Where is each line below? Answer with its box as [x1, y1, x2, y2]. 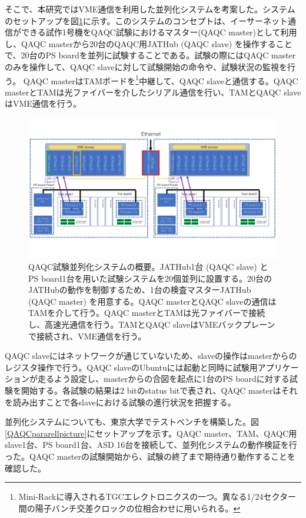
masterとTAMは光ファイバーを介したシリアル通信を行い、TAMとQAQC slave [5, 85, 301, 98]
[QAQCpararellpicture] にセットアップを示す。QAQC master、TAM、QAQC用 [5, 427, 297, 439]
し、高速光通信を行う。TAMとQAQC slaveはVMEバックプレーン [28, 318, 275, 331]
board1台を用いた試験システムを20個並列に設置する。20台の [41, 272, 272, 284]
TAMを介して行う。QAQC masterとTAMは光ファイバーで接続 [28, 306, 265, 319]
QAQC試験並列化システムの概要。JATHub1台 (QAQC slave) [28, 260, 257, 273]
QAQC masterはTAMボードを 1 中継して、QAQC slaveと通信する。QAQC [23, 72, 298, 87]
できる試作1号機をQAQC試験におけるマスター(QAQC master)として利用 [21, 26, 297, 38]
